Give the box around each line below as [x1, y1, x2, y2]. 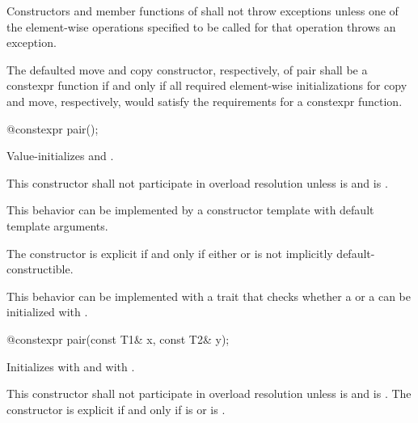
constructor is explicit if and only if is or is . [6, 400, 226, 417]
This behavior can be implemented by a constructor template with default [6, 201, 374, 218]
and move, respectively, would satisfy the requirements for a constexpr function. [6, 92, 403, 109]
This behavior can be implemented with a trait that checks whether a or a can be [6, 287, 411, 304]
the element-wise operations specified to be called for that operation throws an [6, 18, 396, 35]
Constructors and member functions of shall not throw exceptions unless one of [6, 2, 399, 19]
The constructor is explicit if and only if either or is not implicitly [6, 244, 333, 261]
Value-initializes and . [6, 147, 114, 164]
